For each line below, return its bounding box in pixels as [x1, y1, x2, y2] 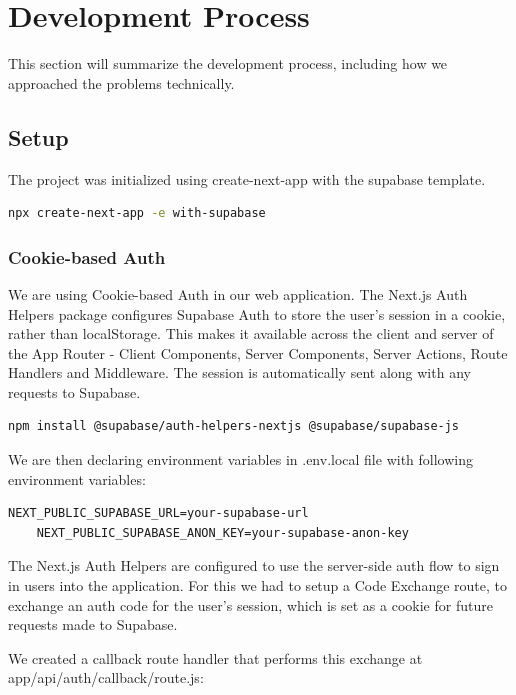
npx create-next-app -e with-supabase [8, 206, 266, 221]
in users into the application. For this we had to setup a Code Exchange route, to [8, 575, 507, 596]
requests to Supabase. [8, 381, 141, 402]
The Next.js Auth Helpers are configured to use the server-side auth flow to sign [8, 555, 500, 576]
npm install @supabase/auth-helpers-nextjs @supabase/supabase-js [8, 419, 460, 434]
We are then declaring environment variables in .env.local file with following [8, 449, 473, 470]
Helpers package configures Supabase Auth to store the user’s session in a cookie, [8, 303, 506, 324]
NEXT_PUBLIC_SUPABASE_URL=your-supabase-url [8, 506, 309, 521]
